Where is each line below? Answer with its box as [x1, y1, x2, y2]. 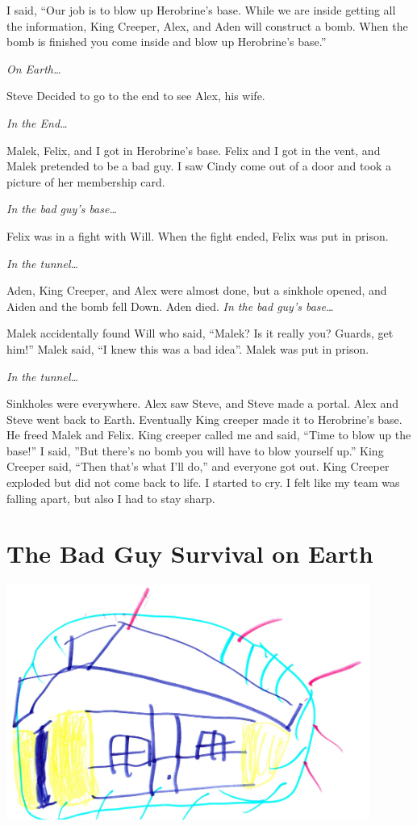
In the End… [6, 114, 68, 131]
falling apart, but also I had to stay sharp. [6, 489, 215, 506]
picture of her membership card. [6, 173, 165, 190]
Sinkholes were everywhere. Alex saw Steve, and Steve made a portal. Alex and [6, 395, 398, 412]
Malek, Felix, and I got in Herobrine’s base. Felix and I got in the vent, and [6, 141, 381, 158]
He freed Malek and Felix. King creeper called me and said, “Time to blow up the [6, 426, 411, 443]
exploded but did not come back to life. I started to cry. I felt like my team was [6, 474, 400, 491]
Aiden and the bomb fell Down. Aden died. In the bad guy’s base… [6, 297, 334, 314]
